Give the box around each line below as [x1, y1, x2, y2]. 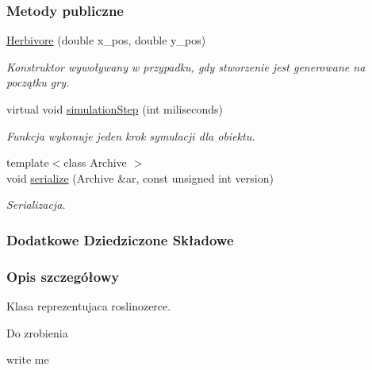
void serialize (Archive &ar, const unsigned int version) [6, 169, 274, 186]
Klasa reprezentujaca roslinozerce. [6, 298, 171, 314]
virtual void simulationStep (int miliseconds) [6, 101, 223, 117]
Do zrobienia [6, 324, 68, 341]
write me [6, 351, 49, 368]
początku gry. [6, 74, 70, 91]
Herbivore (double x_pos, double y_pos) [6, 32, 206, 48]
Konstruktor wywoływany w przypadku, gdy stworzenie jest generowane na [6, 58, 366, 75]
